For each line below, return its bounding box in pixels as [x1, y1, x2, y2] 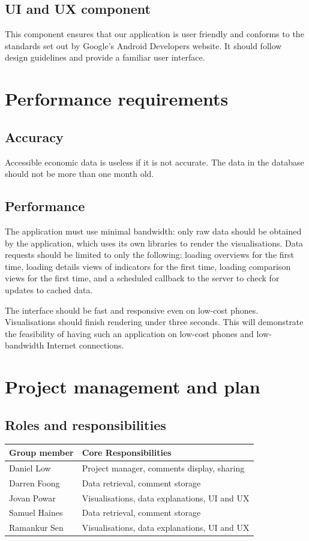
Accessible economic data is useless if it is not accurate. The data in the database [5, 155, 304, 168]
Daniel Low [9, 461, 51, 474]
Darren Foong [9, 476, 60, 489]
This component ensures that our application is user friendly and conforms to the [5, 28, 304, 40]
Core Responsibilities [82, 446, 172, 458]
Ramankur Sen [9, 521, 64, 534]
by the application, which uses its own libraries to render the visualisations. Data [5, 236, 304, 249]
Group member [9, 446, 74, 458]
